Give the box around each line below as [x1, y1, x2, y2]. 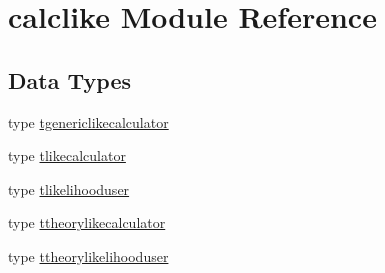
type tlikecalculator [8, 145, 126, 166]
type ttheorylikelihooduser [8, 245, 169, 266]
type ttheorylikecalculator [8, 212, 166, 233]
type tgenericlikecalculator [8, 111, 169, 132]
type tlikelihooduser [8, 178, 130, 199]
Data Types [8, 64, 131, 95]
